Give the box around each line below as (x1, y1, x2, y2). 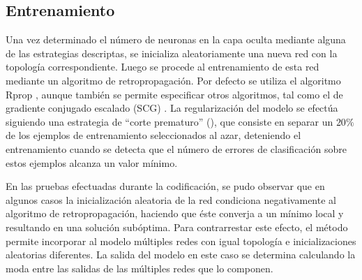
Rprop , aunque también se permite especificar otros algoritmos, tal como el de (6, 87, 343, 101)
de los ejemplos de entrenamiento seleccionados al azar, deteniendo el (6, 128, 301, 142)
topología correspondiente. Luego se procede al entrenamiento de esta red (6, 59, 319, 74)
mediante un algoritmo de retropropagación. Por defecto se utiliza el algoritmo (6, 73, 341, 87)
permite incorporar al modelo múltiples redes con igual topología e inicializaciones (6, 233, 356, 248)
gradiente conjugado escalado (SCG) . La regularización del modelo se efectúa (6, 101, 338, 115)
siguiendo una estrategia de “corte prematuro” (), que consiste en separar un (6, 114, 333, 128)
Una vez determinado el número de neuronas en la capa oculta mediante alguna (6, 32, 346, 47)
